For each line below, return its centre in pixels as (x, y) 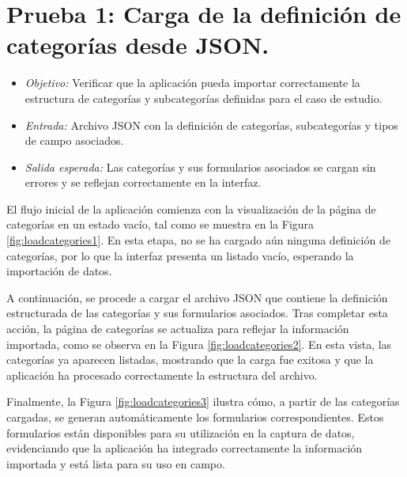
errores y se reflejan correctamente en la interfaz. (143, 182)
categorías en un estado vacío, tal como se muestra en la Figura (160, 224)
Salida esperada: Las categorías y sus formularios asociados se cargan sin (200, 167)
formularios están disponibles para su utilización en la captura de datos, (181, 432)
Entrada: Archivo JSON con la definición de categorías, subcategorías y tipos (211, 125)
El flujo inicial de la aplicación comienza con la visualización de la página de (191, 208)
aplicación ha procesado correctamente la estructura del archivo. (162, 375)
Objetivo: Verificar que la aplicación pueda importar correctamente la (192, 83)
